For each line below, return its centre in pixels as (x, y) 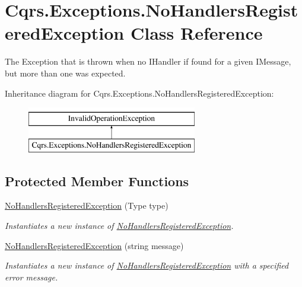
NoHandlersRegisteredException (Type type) (87, 205)
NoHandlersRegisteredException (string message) (94, 245)
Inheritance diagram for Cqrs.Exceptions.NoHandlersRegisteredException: (139, 93)
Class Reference (196, 33)
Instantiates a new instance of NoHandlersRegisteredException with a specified (147, 265)
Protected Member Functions (97, 181)
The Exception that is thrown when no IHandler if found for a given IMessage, (148, 61)
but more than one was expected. (65, 73)
